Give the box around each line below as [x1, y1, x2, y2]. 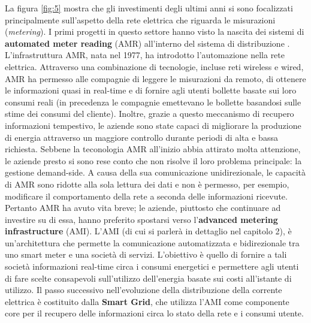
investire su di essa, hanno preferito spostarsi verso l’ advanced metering [5, 213, 278, 225]
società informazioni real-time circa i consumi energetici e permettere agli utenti [5, 260, 299, 273]
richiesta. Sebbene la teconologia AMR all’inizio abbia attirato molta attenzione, [5, 143, 301, 155]
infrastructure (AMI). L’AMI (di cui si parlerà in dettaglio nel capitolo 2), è [5, 225, 292, 237]
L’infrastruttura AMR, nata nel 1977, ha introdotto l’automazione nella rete [5, 49, 285, 61]
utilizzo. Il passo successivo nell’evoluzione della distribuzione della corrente [5, 283, 282, 296]
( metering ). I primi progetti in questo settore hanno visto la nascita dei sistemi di [5, 25, 304, 38]
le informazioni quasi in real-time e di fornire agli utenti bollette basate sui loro [5, 84, 297, 96]
